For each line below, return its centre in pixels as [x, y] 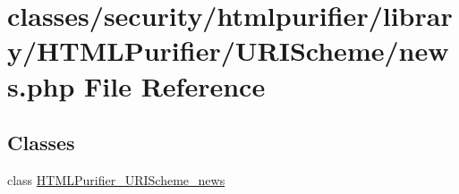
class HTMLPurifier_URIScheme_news [116, 179]
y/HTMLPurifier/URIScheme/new [228, 51]
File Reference [175, 85]
